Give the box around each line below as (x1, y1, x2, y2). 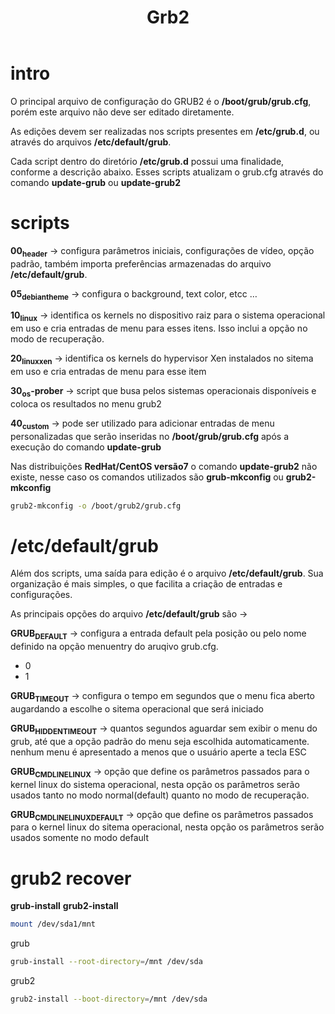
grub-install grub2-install (10, 900, 119, 912)
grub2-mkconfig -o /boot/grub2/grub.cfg (10, 501, 182, 511)
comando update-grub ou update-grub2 (10, 176, 182, 188)
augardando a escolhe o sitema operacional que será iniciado (10, 703, 264, 715)
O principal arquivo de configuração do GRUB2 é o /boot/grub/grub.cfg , (10, 95, 312, 107)
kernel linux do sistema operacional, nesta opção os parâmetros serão (10, 778, 300, 790)
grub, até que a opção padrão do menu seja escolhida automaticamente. (10, 735, 310, 747)
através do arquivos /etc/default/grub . (10, 136, 172, 148)
